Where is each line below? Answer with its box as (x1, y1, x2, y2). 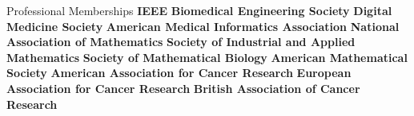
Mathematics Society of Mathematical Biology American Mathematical (6, 48, 408, 65)
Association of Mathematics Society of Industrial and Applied (6, 33, 356, 50)
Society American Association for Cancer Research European (6, 64, 352, 81)
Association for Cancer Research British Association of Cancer (6, 79, 360, 96)
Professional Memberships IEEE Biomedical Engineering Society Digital (6, 2, 392, 18)
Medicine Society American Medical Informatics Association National (6, 17, 400, 34)
